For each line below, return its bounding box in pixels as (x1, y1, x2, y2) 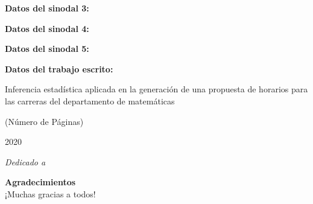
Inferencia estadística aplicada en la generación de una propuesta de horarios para (5, 83, 308, 95)
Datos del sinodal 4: (5, 22, 89, 34)
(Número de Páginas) (5, 115, 84, 127)
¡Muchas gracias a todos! (5, 187, 96, 200)
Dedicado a (5, 155, 46, 168)
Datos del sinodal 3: (5, 2, 89, 14)
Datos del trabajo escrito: (5, 62, 113, 75)
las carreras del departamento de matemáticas (5, 94, 175, 107)
